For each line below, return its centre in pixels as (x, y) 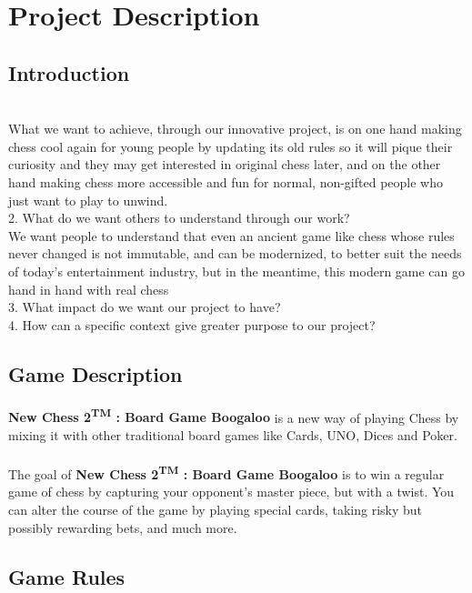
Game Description (95, 373)
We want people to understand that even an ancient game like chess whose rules (231, 235)
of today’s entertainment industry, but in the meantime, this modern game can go (237, 271)
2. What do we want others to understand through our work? (179, 218)
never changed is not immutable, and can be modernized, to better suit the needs (235, 253)
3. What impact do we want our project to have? (145, 307)
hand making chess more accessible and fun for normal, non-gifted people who (226, 181)
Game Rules (67, 576)
